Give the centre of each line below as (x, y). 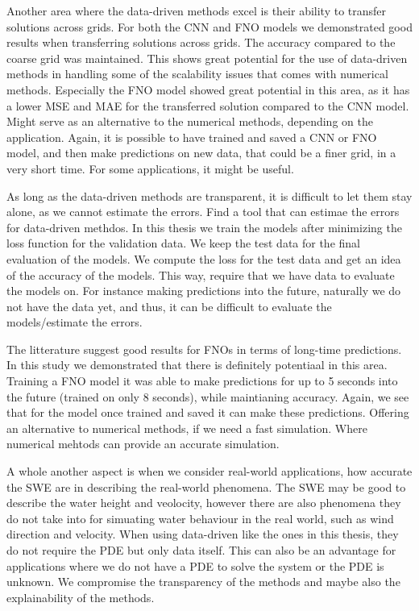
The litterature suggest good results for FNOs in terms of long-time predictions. (204, 349)
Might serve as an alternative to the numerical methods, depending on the (190, 121)
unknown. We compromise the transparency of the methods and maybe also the (203, 582)
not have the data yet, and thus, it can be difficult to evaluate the (169, 306)
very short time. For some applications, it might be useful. (150, 168)
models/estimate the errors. (75, 322)
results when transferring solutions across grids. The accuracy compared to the (201, 42)
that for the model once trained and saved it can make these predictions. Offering (208, 412)
